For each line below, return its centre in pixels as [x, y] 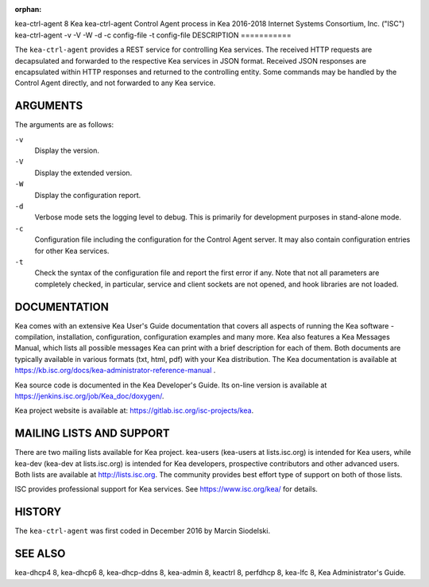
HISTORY [38, 512]
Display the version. [67, 150]
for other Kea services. [72, 251]
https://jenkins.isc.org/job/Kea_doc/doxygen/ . [89, 396]
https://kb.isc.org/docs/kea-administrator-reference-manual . [115, 371]
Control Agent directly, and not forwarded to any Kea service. [115, 83]
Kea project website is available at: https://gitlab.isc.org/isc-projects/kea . [134, 410]
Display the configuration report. [88, 195]
